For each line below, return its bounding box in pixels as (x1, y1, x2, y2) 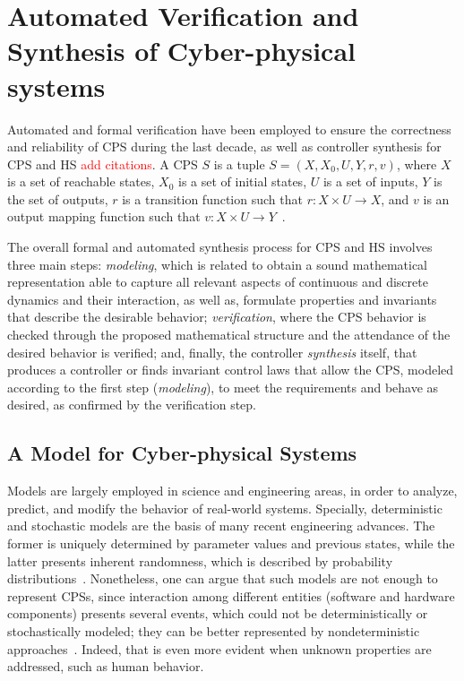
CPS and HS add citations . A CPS (7, 154, 198, 173)
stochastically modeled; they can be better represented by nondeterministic (7, 621, 420, 640)
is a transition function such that (122, 189, 303, 208)
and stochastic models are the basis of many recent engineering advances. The (7, 516, 435, 535)
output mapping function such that (7, 207, 201, 226)
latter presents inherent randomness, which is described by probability (7, 551, 393, 570)
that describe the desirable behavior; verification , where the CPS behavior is (7, 307, 426, 326)
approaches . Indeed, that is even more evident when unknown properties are (7, 639, 432, 658)
